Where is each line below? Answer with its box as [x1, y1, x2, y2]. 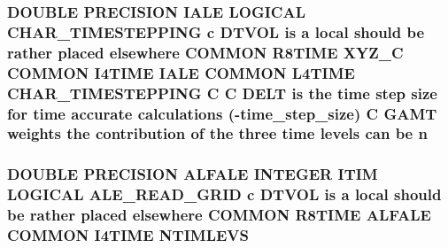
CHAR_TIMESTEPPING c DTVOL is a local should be [7, 20, 425, 43]
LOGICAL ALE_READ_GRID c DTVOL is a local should [7, 183, 442, 205]
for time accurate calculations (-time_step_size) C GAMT [7, 102, 437, 124]
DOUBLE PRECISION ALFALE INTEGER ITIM [7, 163, 378, 185]
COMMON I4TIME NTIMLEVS [7, 224, 250, 246]
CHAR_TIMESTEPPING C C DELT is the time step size [7, 81, 437, 104]
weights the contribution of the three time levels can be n [7, 122, 428, 144]
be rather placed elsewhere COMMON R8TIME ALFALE [7, 204, 431, 226]
